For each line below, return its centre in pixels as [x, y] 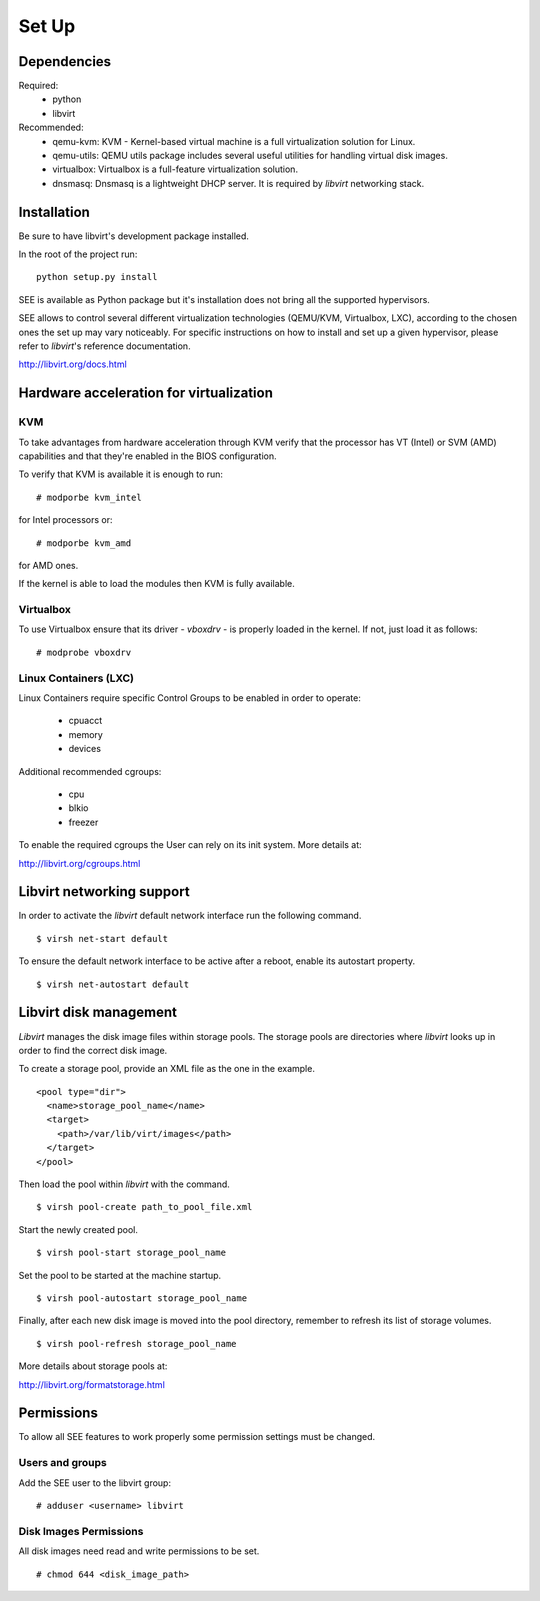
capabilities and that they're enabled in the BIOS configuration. [147, 456]
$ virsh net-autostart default [113, 984]
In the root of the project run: [78, 254]
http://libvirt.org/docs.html [72, 364]
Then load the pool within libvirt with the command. [124, 1184]
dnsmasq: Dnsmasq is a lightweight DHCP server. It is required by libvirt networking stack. [238, 183]
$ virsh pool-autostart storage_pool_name [142, 1298]
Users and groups [62, 1463]
